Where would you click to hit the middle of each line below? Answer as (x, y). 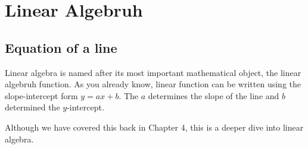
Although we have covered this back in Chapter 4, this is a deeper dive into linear (154, 127)
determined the (32, 107)
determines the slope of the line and (214, 95)
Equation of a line (61, 47)
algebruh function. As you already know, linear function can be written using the (153, 84)
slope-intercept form (41, 95)
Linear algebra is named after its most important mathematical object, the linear (153, 72)
